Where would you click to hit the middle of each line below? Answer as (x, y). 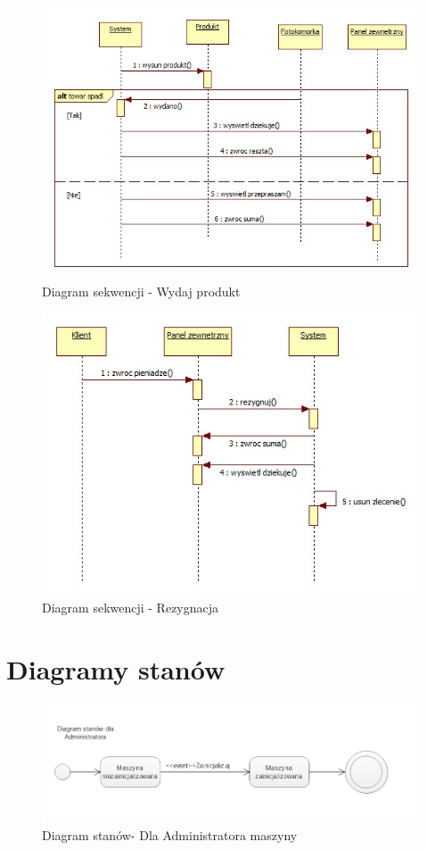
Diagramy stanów (116, 669)
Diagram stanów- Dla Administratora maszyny (170, 835)
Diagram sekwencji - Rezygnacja (131, 608)
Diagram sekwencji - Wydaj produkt (141, 291)
